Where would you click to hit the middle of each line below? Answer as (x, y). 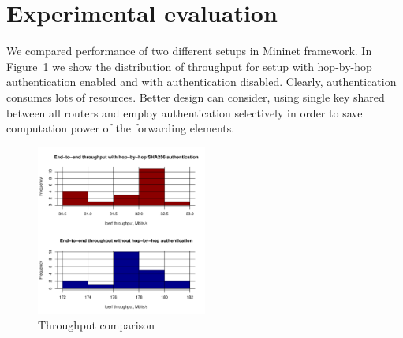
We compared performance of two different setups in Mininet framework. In (189, 51)
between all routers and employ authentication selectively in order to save (185, 112)
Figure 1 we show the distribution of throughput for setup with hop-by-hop (189, 66)
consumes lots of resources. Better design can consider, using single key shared (196, 97)
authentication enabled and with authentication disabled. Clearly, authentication (201, 82)
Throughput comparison (96, 325)
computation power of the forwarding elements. (121, 128)
